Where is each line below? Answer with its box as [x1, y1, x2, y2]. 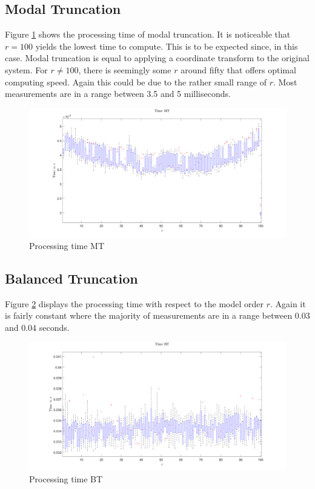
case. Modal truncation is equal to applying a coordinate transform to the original [5, 52, 310, 64]
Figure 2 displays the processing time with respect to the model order [5, 297, 264, 310]
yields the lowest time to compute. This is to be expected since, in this [35, 39, 298, 52]
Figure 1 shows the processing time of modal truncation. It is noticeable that [5, 28, 291, 41]
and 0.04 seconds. [5, 321, 70, 333]
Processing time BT [29, 473, 103, 485]
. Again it [270, 297, 306, 310]
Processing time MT [29, 239, 105, 251]
